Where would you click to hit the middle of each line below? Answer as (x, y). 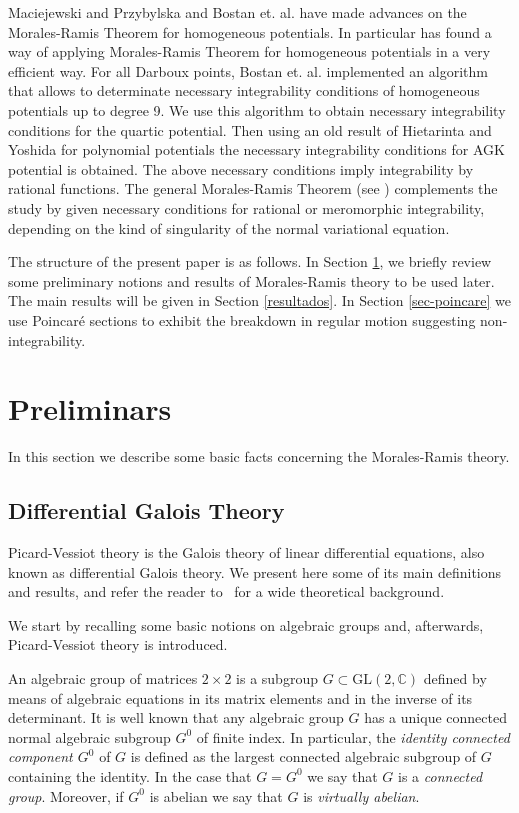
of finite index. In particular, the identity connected (353, 736)
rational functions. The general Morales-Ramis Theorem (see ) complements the (253, 188)
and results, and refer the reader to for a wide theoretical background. (226, 591)
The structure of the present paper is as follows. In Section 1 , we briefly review (250, 261)
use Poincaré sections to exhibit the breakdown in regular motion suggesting (242, 319)
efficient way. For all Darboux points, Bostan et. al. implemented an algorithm (248, 70)
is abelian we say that (216, 795)
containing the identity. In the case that (130, 775)
